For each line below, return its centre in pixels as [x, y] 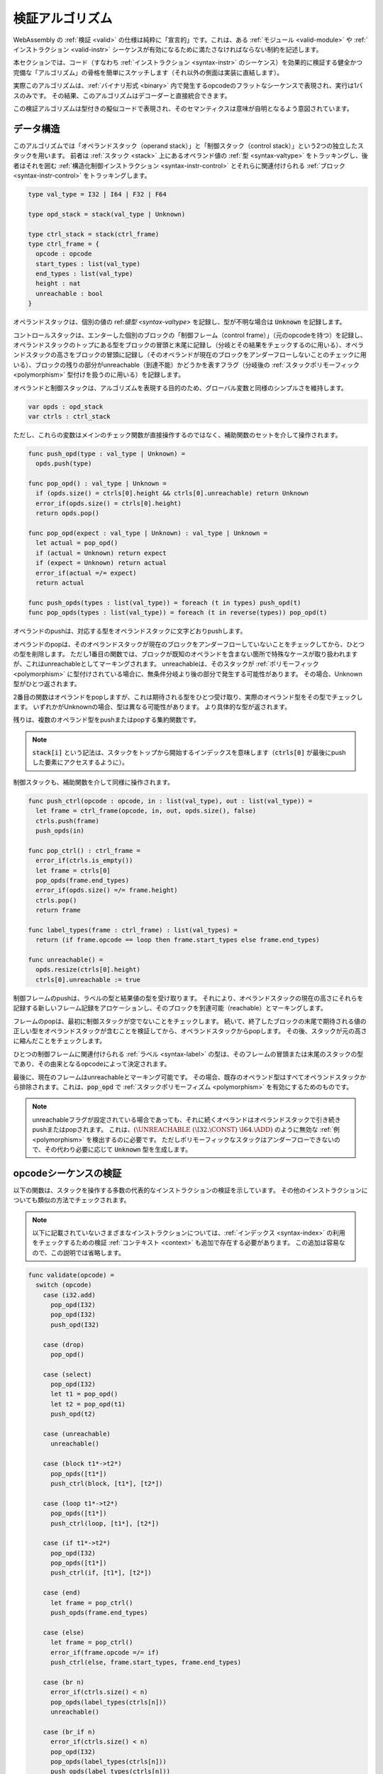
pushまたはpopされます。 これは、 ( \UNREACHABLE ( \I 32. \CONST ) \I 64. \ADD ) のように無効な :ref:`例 [186, 1130]
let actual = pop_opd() [77, 543]
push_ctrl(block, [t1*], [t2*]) [107, 1483]
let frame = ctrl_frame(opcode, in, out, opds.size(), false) [146, 811]
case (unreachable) [77, 1434]
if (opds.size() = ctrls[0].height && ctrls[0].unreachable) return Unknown [172, 494]
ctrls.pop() [56, 900]
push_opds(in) [60, 831]
